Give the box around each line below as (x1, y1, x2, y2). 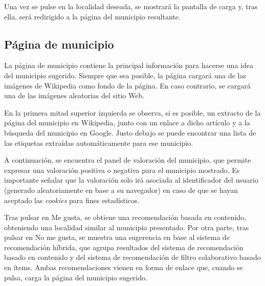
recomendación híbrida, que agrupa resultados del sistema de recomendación (4, 241, 244, 252)
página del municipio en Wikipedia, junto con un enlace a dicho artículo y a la (4, 117, 250, 128)
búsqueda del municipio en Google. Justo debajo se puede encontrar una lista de (4, 127, 256, 138)
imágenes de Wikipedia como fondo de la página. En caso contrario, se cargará (4, 80, 251, 91)
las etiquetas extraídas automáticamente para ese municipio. (4, 137, 193, 148)
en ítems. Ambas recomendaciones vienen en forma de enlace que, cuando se (4, 262, 243, 273)
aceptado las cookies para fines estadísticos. (4, 194, 140, 205)
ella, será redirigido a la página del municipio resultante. (4, 11, 181, 21)
